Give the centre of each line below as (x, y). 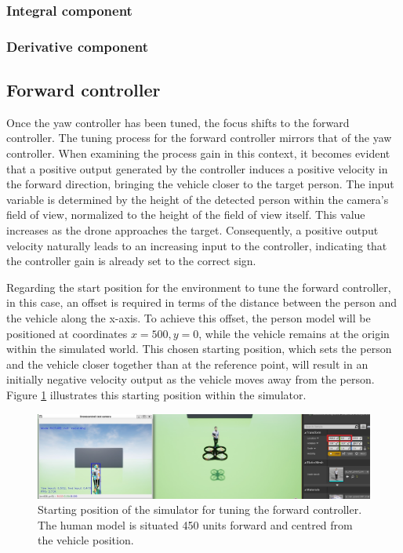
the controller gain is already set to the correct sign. (131, 261)
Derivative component (78, 46)
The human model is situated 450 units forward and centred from (195, 524)
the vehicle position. (86, 540)
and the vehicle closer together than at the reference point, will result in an (187, 364)
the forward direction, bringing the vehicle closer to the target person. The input (200, 184)
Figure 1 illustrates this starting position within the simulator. (156, 394)
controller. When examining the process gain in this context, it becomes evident (198, 153)
